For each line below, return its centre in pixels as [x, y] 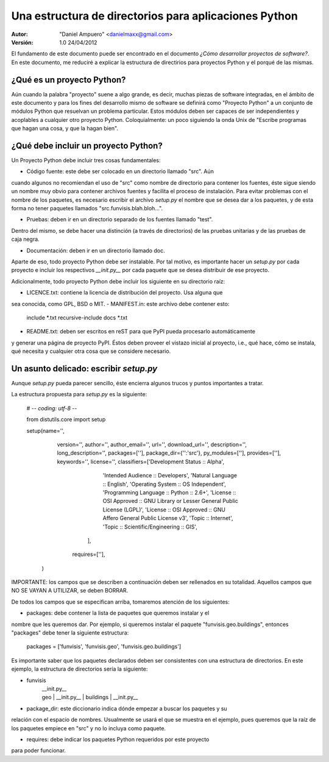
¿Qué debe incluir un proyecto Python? [87, 146]
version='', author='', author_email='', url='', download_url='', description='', [152, 444]
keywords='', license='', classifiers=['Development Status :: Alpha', [141, 461]
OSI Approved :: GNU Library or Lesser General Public [171, 501]
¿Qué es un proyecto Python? [69, 80]
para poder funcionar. [39, 750]
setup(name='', [46, 430]
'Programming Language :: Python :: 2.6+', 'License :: [169, 492]
